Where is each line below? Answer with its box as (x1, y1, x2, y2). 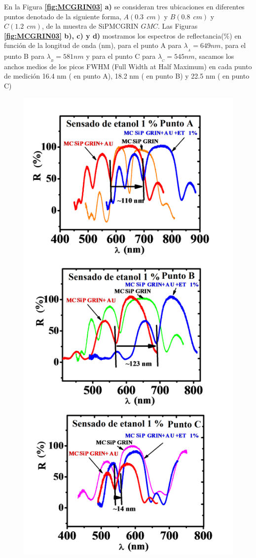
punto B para (4, 50, 44, 61)
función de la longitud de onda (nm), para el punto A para (4, 40, 182, 50)
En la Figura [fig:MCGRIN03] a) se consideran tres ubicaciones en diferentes (4, 1, 245, 11)
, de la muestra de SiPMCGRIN (41, 21, 139, 31)
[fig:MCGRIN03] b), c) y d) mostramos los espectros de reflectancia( (4, 30, 224, 41)
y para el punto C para (86, 50, 156, 61)
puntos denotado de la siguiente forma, (4, 11, 121, 21)
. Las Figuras (158, 21, 198, 31)
